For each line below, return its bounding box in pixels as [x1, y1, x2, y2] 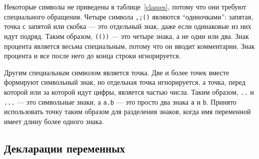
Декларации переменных [4, 140, 125, 156]
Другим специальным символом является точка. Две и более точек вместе [4, 67, 229, 77]
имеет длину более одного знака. [4, 116, 104, 126]
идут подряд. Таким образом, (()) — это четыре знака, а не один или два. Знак [4, 30, 249, 41]
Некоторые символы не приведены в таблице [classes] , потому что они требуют [4, 1, 246, 11]
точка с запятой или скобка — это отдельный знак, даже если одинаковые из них [4, 21, 251, 31]
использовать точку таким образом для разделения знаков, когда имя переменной [4, 106, 251, 117]
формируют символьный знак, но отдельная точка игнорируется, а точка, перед [4, 77, 245, 87]
